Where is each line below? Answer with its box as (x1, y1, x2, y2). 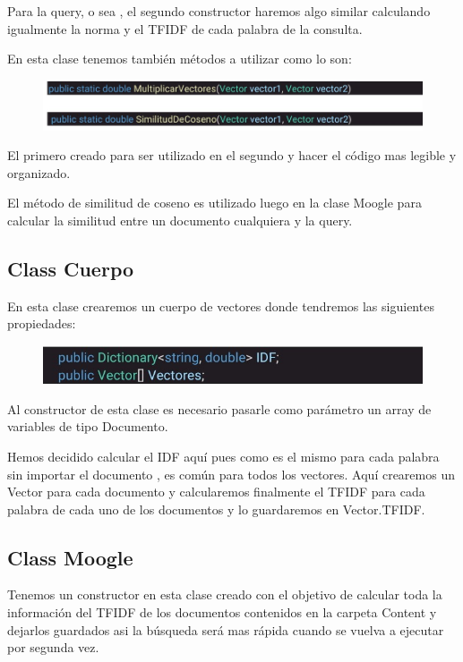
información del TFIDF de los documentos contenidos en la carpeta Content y (7, 603, 437, 622)
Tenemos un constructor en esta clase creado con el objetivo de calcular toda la (7, 585, 442, 604)
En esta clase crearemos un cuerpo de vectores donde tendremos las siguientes (7, 296, 434, 315)
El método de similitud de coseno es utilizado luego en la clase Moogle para (7, 193, 422, 212)
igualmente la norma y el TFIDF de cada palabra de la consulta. (7, 19, 363, 38)
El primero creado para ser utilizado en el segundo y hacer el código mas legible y (7, 146, 457, 165)
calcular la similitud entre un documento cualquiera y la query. (7, 211, 353, 230)
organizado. (7, 163, 71, 182)
